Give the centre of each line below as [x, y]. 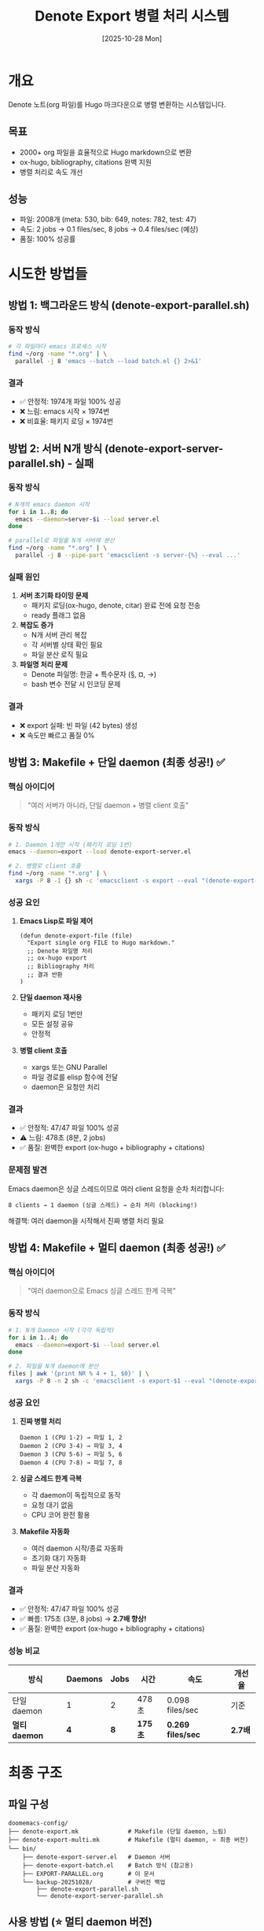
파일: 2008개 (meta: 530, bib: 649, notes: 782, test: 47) [108, 219]
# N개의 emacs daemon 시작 [49, 504]
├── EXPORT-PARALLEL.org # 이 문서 [88, 1873]
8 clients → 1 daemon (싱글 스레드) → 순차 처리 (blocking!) [103, 1205]
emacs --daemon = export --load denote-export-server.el [100, 852]
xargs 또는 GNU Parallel [69, 1068]
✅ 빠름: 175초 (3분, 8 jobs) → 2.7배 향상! [83, 1619]
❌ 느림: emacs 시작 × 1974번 [64, 411]
